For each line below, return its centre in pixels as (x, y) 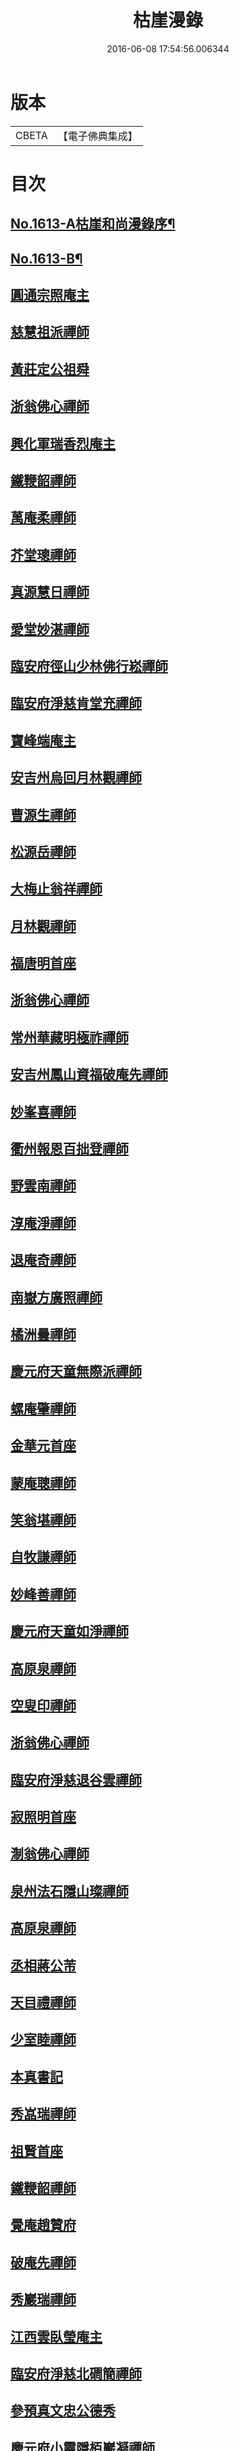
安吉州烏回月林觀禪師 (76, 777)
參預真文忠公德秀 (63, 2411)
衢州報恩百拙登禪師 (69, 1149)
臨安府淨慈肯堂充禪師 (76, 703)
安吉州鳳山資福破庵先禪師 (89, 1074)
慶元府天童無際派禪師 (76, 1371)
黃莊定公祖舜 (50, 369)
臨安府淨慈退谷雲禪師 (76, 1779)
